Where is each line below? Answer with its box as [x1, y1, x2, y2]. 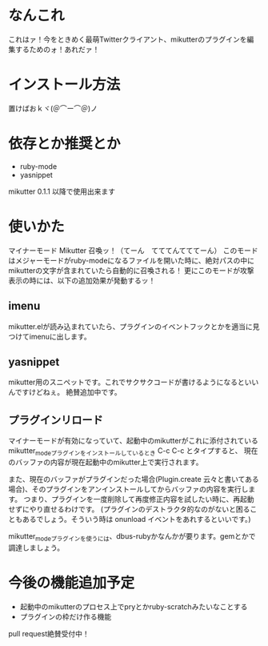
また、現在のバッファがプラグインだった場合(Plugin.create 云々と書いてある [8, 474, 259, 483]
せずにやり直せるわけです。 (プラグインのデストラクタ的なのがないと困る [8, 504, 250, 514]
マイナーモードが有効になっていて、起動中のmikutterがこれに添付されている [8, 436, 258, 446]
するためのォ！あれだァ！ [14, 44, 100, 54]
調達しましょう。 [8, 543, 65, 552]
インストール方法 [8, 76, 121, 94]
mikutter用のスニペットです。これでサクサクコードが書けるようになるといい [8, 377, 259, 387]
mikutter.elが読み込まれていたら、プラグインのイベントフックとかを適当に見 [8, 321, 260, 331]
